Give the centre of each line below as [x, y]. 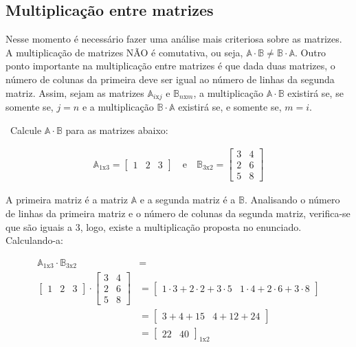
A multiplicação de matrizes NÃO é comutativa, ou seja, [124, 52]
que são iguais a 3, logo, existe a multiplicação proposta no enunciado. [154, 226]
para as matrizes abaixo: [117, 130]
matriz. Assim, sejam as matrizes [75, 92]
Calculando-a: [35, 240]
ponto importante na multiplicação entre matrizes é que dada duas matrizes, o [170, 66]
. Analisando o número [292, 200]
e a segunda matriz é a [188, 200]
